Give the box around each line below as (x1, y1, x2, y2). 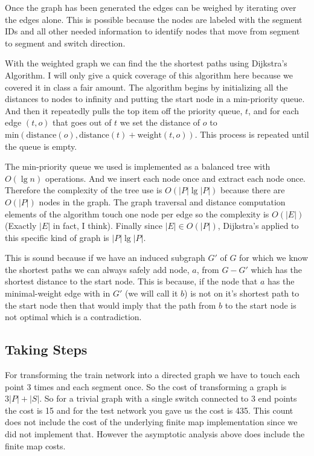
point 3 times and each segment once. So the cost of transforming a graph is (5, 380, 287, 393)
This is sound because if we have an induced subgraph (5, 251, 205, 264)
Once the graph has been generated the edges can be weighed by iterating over (5, 1, 296, 13)
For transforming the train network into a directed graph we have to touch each (5, 368, 300, 381)
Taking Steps (5, 340, 88, 359)
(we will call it (124, 287, 178, 300)
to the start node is (225, 298, 296, 311)
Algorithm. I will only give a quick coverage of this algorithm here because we (5, 68, 293, 81)
